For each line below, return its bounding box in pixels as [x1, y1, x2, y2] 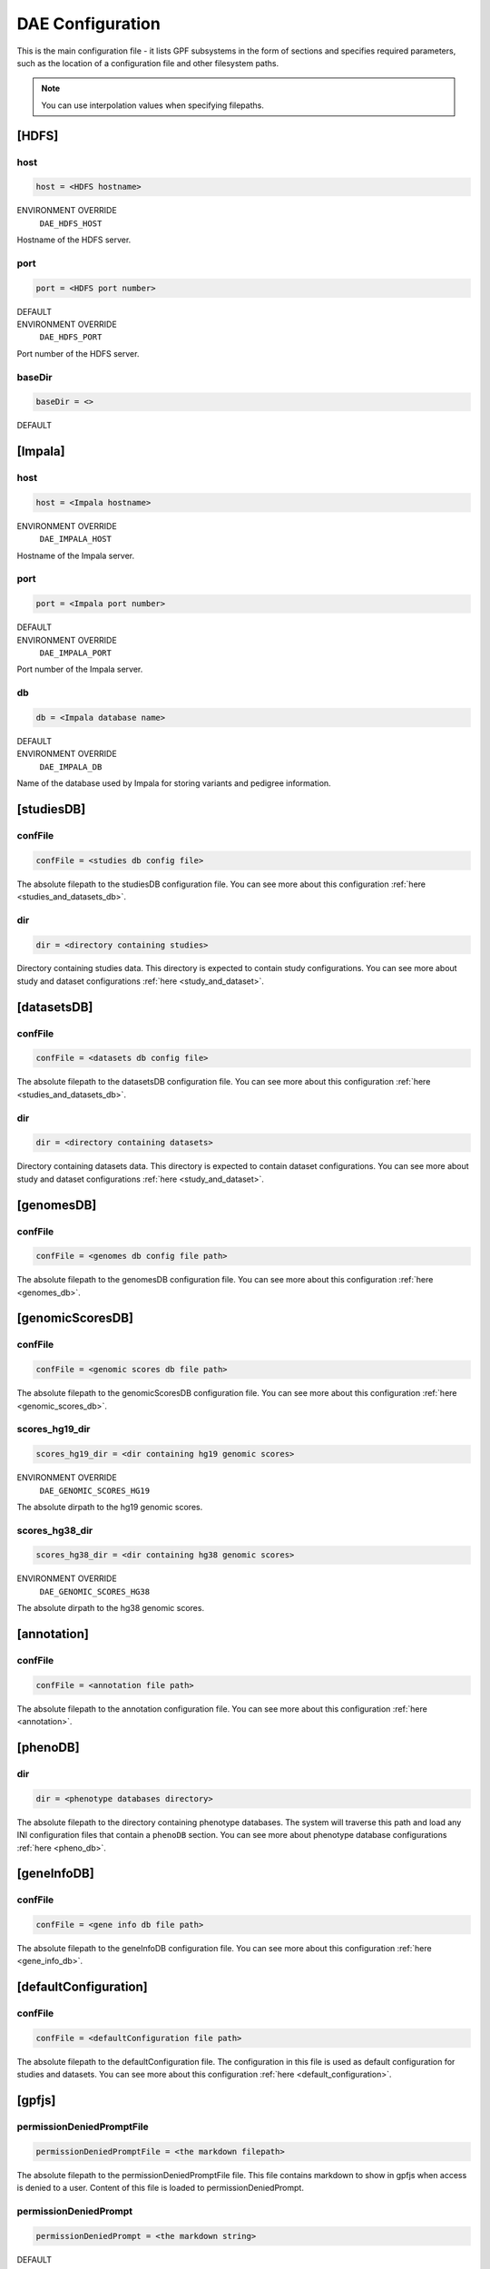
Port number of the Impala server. [16, 663, 143, 675]
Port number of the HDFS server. [16, 348, 140, 359]
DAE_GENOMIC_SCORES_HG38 [39, 1586, 150, 1596]
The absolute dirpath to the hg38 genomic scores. [16, 1603, 204, 1614]
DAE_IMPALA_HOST [39, 534, 113, 545]
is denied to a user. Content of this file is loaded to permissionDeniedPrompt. [16, 2183, 304, 2194]
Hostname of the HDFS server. [16, 234, 132, 245]
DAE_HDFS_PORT [39, 332, 103, 342]
